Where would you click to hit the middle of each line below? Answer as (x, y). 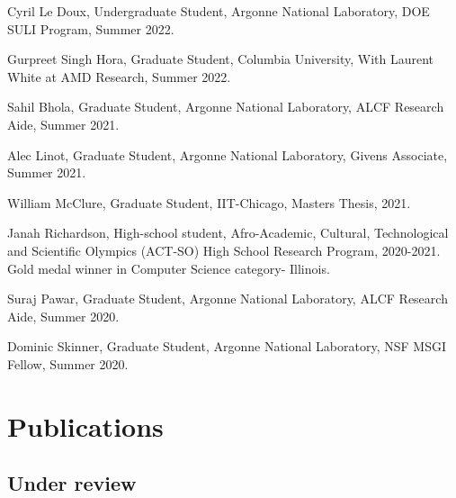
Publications (85, 426)
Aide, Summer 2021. (63, 124)
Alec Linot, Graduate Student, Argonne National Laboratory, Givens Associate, (228, 154)
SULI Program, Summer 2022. (91, 28)
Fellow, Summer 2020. (68, 363)
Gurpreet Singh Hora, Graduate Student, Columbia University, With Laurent (221, 59)
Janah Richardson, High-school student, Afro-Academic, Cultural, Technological (228, 233)
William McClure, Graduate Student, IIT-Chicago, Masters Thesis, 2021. (209, 202)
